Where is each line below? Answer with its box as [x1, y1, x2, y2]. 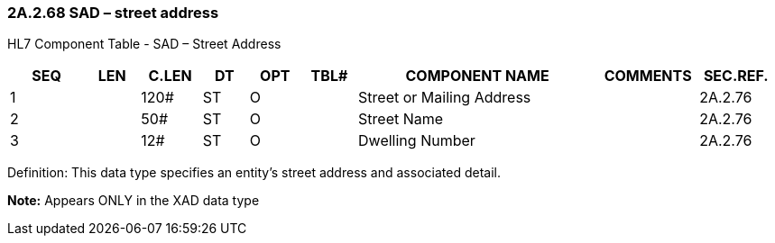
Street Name [358, 110, 444, 129]
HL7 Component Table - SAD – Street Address [7, 36, 281, 52]
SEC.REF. [703, 67, 769, 85]
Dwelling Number [358, 131, 475, 150]
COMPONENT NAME [405, 67, 549, 85]
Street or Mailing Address [358, 88, 531, 107]
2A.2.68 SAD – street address [7, 4, 219, 22]
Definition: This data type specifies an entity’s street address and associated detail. [7, 165, 501, 181]
